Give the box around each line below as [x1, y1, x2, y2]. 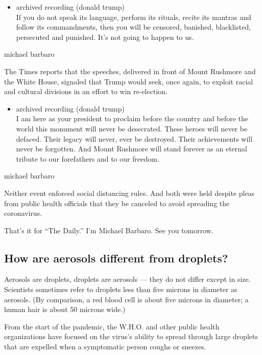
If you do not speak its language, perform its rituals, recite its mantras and [16, 11, 251, 22]
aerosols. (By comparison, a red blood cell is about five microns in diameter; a [4, 294, 249, 304]
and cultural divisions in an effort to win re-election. [4, 86, 168, 97]
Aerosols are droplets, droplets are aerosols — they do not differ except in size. [4, 274, 251, 284]
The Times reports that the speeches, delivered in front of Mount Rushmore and [4, 65, 256, 76]
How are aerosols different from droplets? [4, 250, 228, 265]
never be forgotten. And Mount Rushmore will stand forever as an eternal [16, 143, 247, 154]
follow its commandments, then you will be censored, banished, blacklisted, [16, 21, 251, 32]
